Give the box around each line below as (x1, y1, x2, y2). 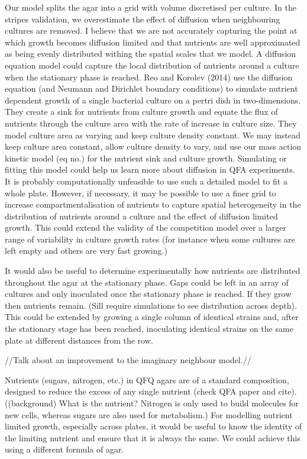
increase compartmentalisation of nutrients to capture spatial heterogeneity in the (5, 198, 301, 211)
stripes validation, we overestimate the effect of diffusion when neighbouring (5, 12, 280, 25)
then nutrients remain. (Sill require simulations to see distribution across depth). (5, 299, 297, 311)
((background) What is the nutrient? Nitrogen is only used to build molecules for (5, 397, 299, 409)
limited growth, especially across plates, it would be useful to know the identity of (5, 420, 302, 432)
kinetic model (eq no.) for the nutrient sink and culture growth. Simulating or (5, 151, 287, 164)
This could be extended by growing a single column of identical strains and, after (5, 311, 299, 323)
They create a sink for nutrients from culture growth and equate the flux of (5, 105, 278, 118)
